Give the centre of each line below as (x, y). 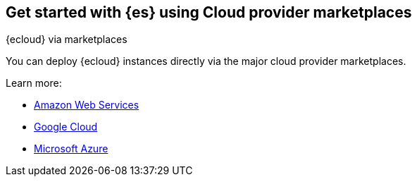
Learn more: (34, 83)
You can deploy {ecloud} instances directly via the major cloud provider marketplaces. (206, 61)
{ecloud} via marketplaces (67, 40)
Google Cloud (66, 127)
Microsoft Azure (71, 149)
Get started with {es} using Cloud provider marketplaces (209, 12)
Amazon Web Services (87, 105)
